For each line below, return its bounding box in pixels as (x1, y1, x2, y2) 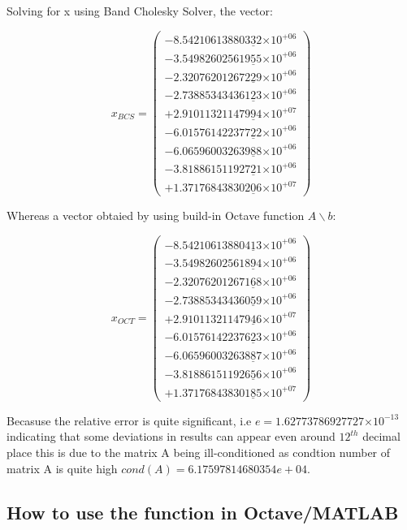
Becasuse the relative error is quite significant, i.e (6, 412, 252, 429)
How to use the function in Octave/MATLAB (6, 499, 399, 524)
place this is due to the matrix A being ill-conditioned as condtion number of (6, 444, 391, 460)
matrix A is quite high (6, 459, 118, 476)
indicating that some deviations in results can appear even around (6, 428, 336, 445)
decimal (362, 428, 401, 445)
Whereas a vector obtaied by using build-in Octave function (6, 207, 305, 224)
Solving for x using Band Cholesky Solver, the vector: (6, 2, 273, 19)
